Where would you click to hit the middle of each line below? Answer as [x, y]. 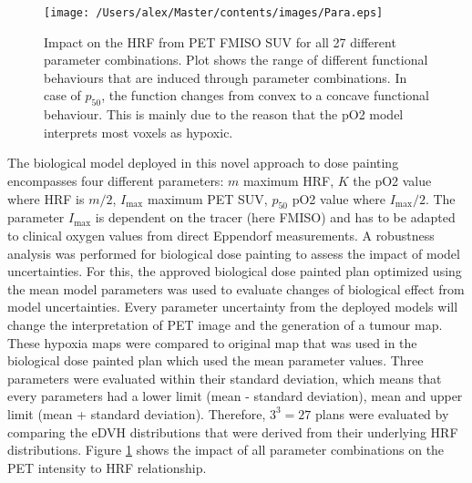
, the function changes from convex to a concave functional [266, 95]
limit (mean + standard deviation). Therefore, [137, 413]
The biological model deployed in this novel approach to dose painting [203, 163]
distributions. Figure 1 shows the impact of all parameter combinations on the [226, 450]
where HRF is [46, 198]
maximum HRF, [288, 181]
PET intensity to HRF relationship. [107, 467]
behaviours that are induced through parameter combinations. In [226, 77]
